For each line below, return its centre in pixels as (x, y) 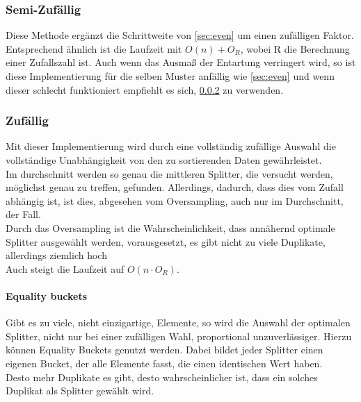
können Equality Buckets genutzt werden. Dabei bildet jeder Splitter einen (165, 350)
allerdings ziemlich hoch (56, 255)
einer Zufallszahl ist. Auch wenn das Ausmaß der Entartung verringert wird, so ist (181, 62)
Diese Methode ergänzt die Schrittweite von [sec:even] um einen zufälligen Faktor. (180, 35)
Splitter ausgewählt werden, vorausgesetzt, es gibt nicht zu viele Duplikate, (166, 241)
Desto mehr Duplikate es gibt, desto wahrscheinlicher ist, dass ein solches (162, 377)
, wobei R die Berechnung (295, 48)
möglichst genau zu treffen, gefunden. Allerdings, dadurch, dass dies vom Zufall (175, 187)
